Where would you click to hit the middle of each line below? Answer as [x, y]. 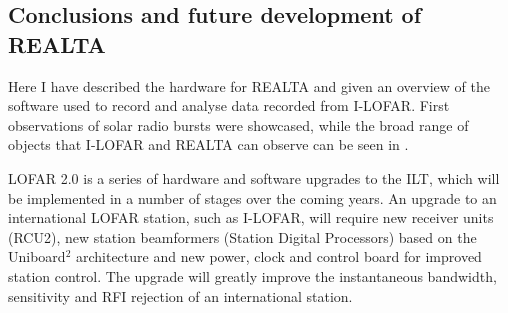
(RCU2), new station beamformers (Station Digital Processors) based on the [242, 236]
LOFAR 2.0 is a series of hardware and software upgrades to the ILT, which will [254, 177]
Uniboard [37, 256]
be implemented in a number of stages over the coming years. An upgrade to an [252, 197]
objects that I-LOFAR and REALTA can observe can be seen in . [208, 144]
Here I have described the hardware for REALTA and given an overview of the [249, 85]
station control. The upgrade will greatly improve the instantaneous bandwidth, [252, 275]
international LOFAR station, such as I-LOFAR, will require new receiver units [251, 217]
